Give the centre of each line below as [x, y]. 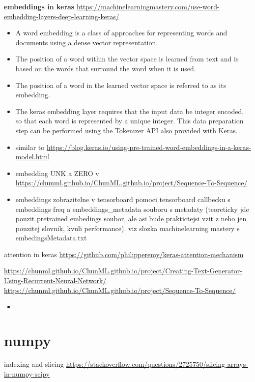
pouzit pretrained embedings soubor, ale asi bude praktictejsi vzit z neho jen [131, 219]
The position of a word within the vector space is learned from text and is [127, 59]
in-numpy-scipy [27, 373]
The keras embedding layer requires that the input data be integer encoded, [130, 111]
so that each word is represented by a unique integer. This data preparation [129, 121]
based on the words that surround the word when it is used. [106, 68]
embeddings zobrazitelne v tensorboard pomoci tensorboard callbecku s [123, 199]
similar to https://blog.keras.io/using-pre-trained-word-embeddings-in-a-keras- [133, 147]
